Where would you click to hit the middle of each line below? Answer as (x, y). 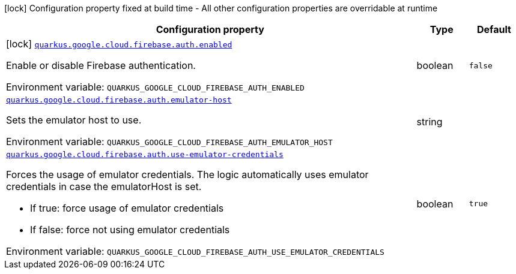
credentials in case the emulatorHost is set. (104, 186)
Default (494, 29)
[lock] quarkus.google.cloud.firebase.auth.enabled (119, 44)
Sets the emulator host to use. (74, 120)
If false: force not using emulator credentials (130, 230)
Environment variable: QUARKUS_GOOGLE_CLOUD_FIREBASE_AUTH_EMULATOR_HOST (169, 141)
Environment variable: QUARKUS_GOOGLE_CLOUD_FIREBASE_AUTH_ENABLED (155, 87)
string (429, 121)
